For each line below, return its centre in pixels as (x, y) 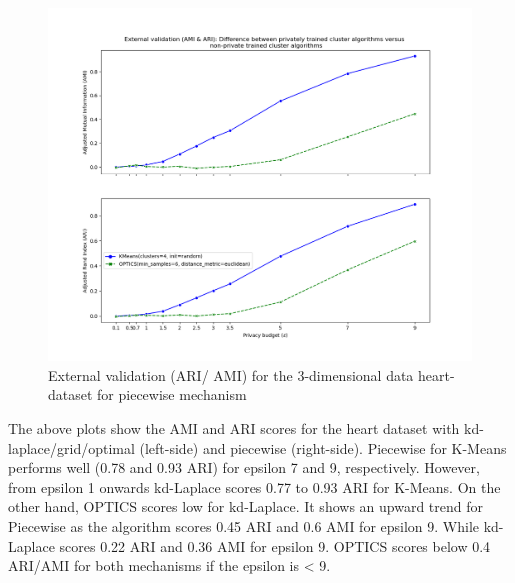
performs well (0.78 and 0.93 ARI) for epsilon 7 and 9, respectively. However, (244, 467)
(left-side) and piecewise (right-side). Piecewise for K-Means (323, 447)
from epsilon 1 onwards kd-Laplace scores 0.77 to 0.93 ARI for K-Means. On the (254, 486)
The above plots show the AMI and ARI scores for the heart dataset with (234, 427)
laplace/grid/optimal (71, 447)
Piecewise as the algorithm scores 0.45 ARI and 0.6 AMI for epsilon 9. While (244, 525)
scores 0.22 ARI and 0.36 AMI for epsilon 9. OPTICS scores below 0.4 (275, 545)
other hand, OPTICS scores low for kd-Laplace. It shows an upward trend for (245, 506)
